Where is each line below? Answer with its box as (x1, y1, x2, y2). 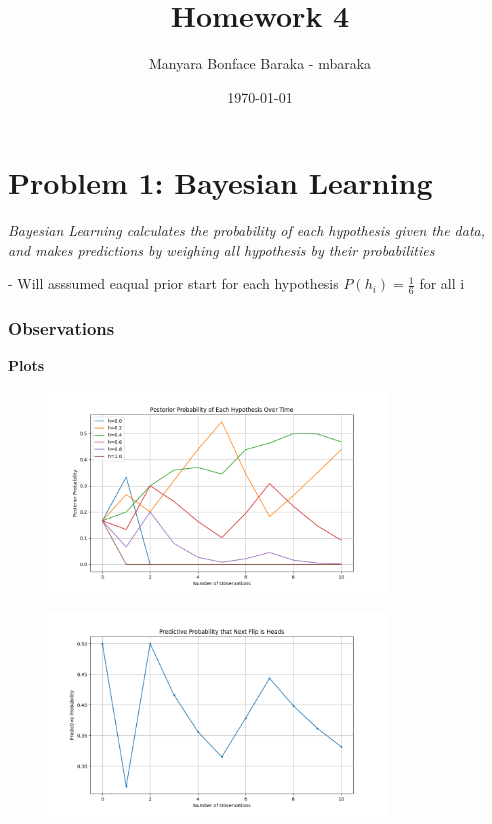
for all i (419, 273, 465, 294)
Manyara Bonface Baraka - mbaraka (148, 53, 372, 74)
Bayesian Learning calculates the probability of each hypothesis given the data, (8, 220, 486, 241)
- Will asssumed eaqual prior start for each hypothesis (8, 273, 339, 294)
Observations (8, 316, 115, 341)
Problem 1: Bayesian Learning (8, 162, 433, 203)
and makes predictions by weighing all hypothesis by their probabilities (8, 239, 435, 260)
